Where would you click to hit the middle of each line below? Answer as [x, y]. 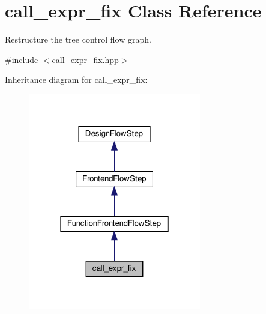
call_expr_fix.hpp [85, 59]
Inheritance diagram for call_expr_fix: [76, 80]
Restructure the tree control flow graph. [78, 39]
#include [22, 59]
